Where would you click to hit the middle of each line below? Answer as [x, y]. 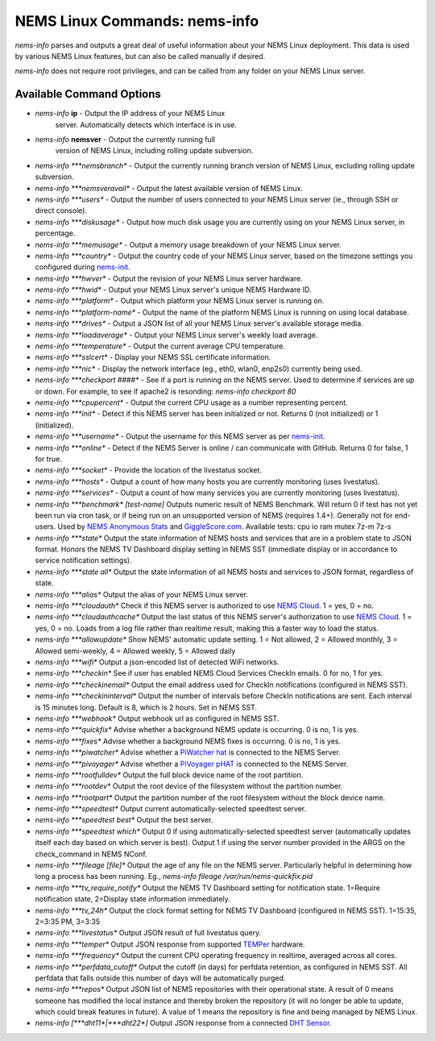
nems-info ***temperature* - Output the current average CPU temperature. [160, 346]
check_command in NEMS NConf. [91, 854]
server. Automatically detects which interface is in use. [146, 124]
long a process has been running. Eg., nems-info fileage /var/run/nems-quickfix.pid [174, 877]
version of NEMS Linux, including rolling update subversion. [154, 151]
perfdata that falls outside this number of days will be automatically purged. [160, 978]
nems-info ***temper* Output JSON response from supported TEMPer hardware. [170, 944]
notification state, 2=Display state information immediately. [133, 899]
